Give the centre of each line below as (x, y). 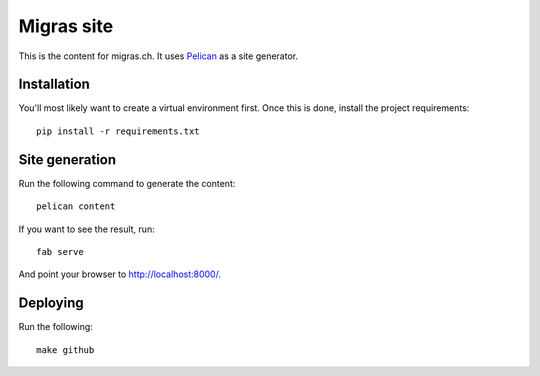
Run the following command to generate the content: (127, 183)
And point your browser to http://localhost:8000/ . (120, 274)
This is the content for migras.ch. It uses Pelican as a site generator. (158, 56)
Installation (54, 84)
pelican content (76, 206)
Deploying (51, 303)
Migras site (66, 26)
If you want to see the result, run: (86, 229)
